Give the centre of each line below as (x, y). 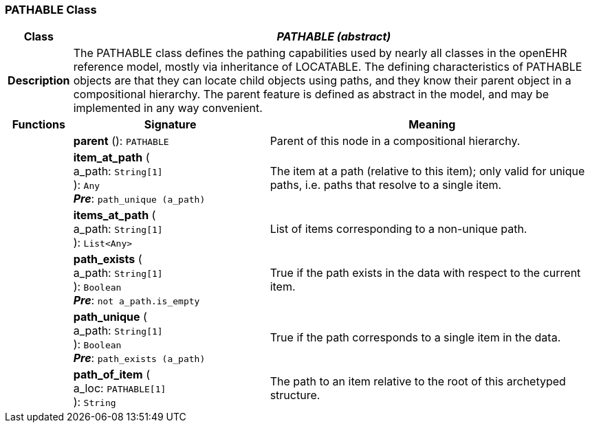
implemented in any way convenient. (168, 108)
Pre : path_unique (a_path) (139, 199)
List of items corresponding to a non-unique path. (398, 229)
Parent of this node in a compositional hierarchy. (395, 141)
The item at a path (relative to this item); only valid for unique (427, 171)
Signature (170, 125)
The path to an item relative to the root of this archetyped (418, 382)
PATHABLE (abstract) (334, 37)
